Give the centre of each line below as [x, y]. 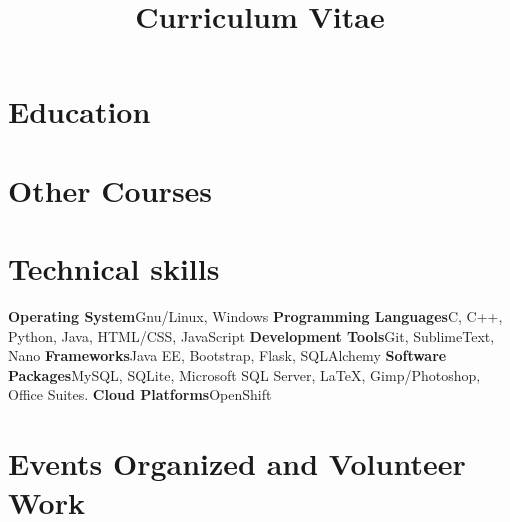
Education [79, 111]
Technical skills [114, 268]
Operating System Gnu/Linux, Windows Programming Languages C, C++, [255, 316]
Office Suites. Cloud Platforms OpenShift [140, 394]
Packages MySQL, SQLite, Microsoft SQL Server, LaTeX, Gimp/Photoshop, [244, 374]
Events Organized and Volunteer [237, 463]
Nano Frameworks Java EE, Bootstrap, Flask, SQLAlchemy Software [227, 355]
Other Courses [110, 189]
